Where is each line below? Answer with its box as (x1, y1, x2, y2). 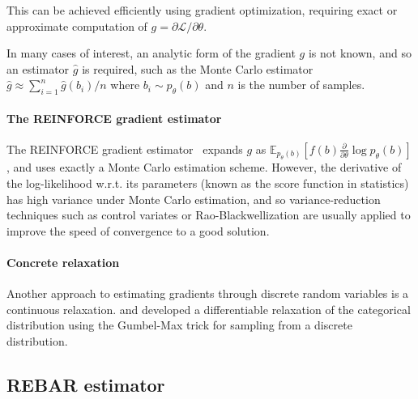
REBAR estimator (6, 371, 165, 397)
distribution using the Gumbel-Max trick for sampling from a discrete (6, 316, 352, 333)
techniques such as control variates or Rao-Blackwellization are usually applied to (6, 206, 411, 223)
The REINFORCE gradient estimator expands (6, 140, 243, 157)
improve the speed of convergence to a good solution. (6, 222, 270, 239)
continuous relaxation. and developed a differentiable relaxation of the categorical (6, 300, 411, 317)
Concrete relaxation (6, 253, 120, 270)
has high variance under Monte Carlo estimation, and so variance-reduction (6, 190, 381, 207)
